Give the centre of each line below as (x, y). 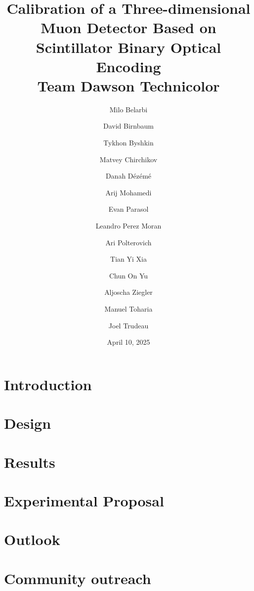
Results (30, 462)
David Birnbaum (128, 126)
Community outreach (78, 578)
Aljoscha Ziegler (128, 292)
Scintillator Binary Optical (128, 47)
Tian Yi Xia (128, 259)
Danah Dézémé (128, 176)
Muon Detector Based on (128, 27)
